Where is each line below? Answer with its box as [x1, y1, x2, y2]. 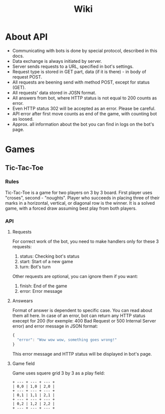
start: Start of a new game [19, 259, 73, 265]
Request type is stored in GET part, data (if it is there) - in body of [12, 68, 146, 75]
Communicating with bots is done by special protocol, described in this [12, 47, 158, 53]
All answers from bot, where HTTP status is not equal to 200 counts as [12, 95, 157, 101]
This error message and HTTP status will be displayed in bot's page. [12, 351, 152, 357]
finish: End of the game [19, 283, 68, 289]
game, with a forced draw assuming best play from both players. [5, 205, 137, 211]
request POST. [12, 74, 43, 80]
